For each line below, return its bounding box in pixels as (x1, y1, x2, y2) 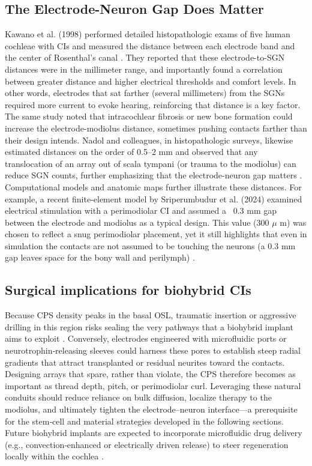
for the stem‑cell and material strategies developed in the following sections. (5, 414, 284, 427)
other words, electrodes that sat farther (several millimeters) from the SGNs (5, 86, 285, 99)
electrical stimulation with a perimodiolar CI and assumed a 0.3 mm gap (5, 204, 277, 217)
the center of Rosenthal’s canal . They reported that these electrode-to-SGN (5, 51, 285, 64)
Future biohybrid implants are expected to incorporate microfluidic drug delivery (5, 426, 302, 439)
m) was (280, 216, 307, 228)
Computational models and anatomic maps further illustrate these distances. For (5, 180, 302, 193)
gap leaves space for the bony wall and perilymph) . (5, 251, 195, 264)
